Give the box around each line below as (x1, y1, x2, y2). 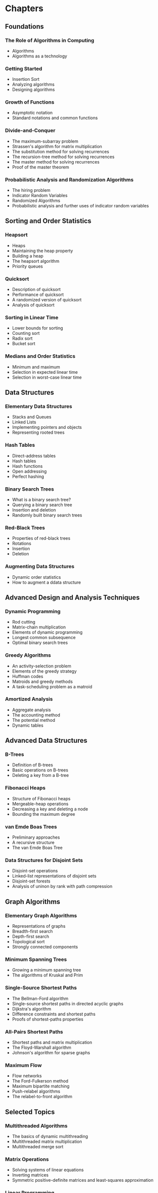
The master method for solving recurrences (12, 159, 100, 165)
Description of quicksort (12, 287, 61, 293)
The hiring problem (12, 187, 51, 193)
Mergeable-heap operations (12, 801, 69, 807)
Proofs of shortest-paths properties (12, 1016, 84, 1022)
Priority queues (12, 263, 43, 269)
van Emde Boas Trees (5, 823, 57, 830)
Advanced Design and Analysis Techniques (5, 593, 140, 602)
